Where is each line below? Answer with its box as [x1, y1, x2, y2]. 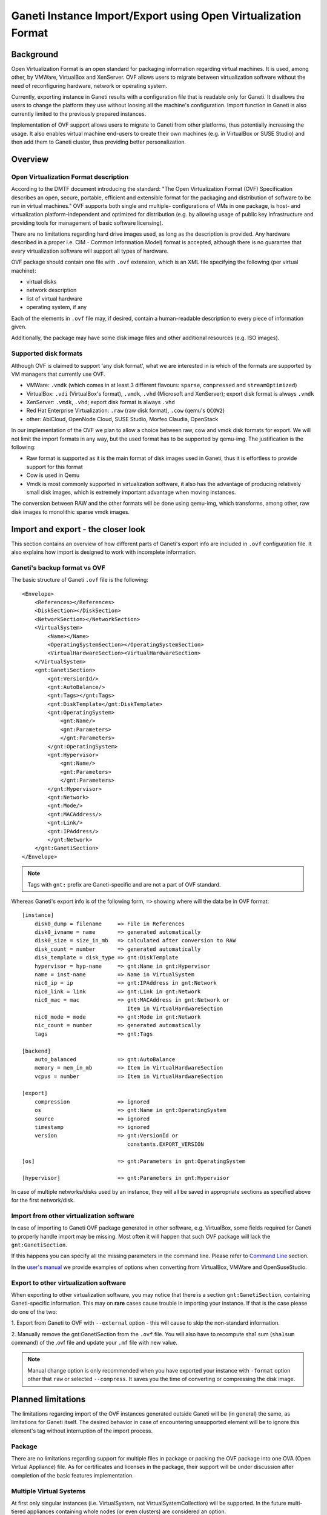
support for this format [26, 463, 83, 470]
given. [11, 323, 27, 330]
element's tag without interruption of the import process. [11, 1427, 153, 1434]
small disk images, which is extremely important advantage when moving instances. [26, 488, 236, 496]
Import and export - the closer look [11, 524, 145, 534]
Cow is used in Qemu [26, 471, 80, 479]
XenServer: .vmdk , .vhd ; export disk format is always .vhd [26, 399, 175, 406]
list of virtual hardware [26, 295, 83, 302]
